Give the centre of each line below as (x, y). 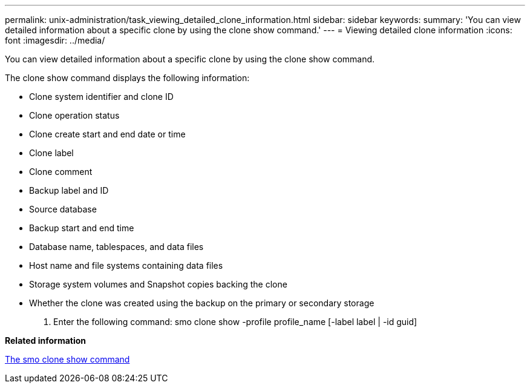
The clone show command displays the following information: (127, 78)
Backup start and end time (82, 228)
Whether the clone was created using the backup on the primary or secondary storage (202, 303)
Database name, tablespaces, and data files (116, 247)
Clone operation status (74, 115)
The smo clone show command (67, 359)
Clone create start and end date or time (107, 134)
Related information (46, 340)
